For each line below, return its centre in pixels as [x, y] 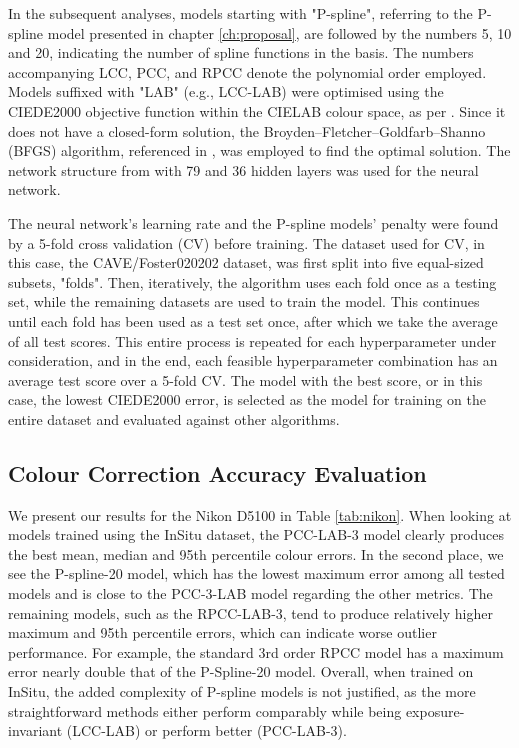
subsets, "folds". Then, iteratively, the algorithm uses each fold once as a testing [252, 281]
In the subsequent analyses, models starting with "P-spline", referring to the [240, 13]
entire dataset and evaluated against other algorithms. [174, 418]
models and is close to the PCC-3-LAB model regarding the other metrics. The [250, 593]
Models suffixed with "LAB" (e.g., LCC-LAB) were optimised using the [226, 91]
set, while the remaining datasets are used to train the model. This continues [244, 301]
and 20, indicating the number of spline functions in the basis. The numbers [241, 52]
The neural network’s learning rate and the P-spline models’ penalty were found [253, 222]
